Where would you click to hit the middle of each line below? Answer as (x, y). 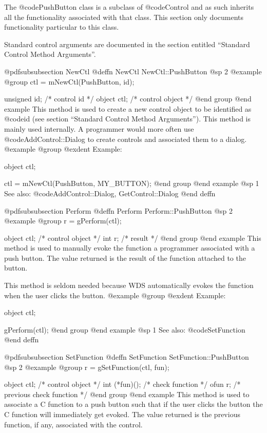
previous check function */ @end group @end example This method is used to (127, 394)
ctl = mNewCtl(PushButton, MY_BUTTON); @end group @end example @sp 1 (132, 183)
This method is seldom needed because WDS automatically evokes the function (129, 285)
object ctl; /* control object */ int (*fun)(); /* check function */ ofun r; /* (122, 384)
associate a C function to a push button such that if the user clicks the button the (133, 404)
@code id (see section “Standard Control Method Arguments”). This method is (128, 119)
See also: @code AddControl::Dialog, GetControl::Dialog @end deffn (110, 193)
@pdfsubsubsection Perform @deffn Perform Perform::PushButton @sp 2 (119, 210)
